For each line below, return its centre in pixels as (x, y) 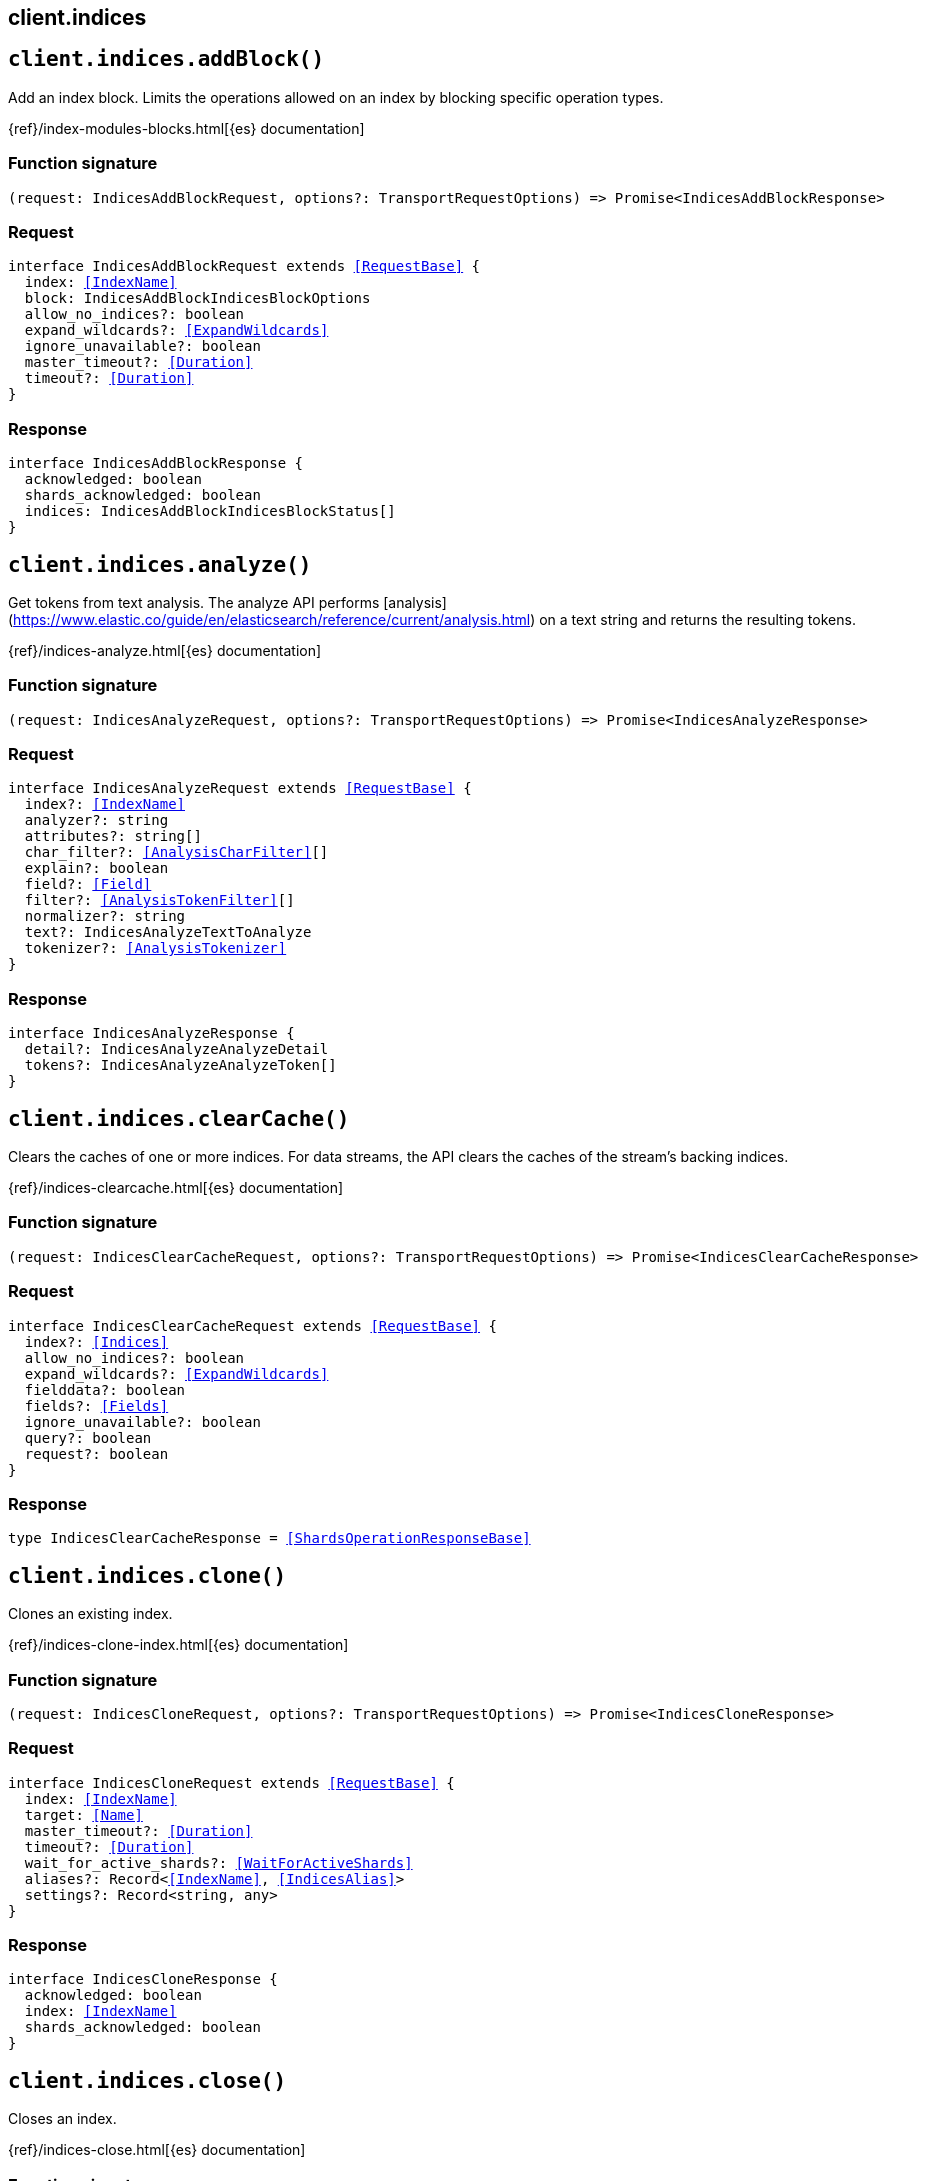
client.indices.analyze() (160, 564)
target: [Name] (83, 1814)
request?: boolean (96, 1453)
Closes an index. (62, 2119)
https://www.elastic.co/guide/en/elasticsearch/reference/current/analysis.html (272, 619)
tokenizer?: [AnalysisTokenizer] (155, 948)
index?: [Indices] (96, 1341)
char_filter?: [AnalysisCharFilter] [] (176, 852)
